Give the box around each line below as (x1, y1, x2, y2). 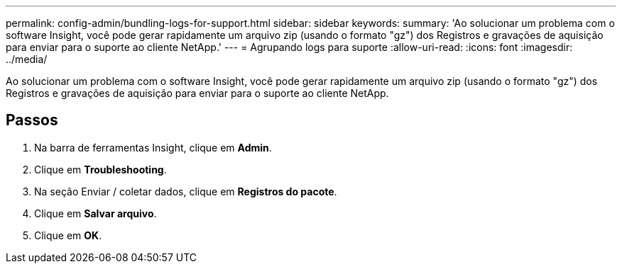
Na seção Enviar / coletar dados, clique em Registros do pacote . (34, 185, 337, 198)
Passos (6, 111, 58, 130)
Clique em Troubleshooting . (34, 163, 167, 176)
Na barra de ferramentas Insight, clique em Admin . (34, 141, 272, 154)
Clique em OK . (34, 229, 102, 241)
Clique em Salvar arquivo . (34, 207, 157, 219)
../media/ (6, 53, 48, 65)
